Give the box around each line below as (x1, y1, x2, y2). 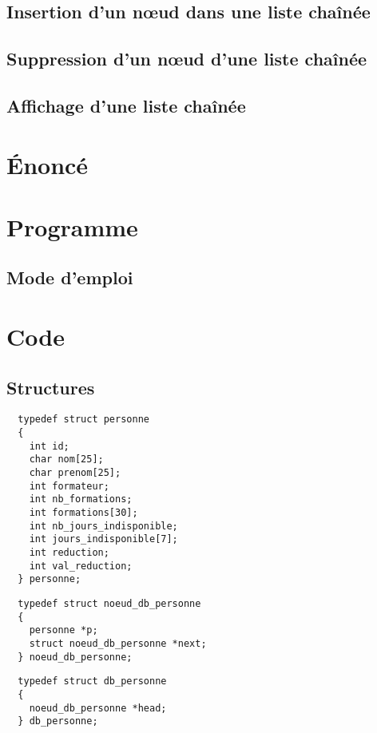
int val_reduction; (29, 560, 133, 572)
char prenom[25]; (29, 467, 121, 479)
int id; (29, 440, 69, 452)
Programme (6, 210, 138, 243)
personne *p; (29, 624, 98, 636)
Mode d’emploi (6, 265, 133, 290)
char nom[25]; (29, 454, 104, 466)
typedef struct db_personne (18, 676, 167, 687)
